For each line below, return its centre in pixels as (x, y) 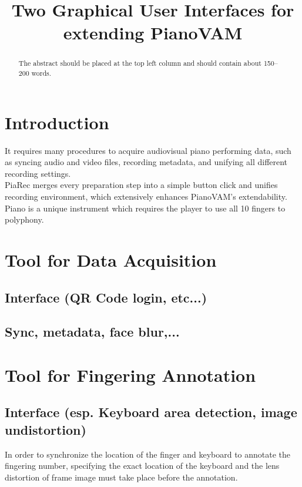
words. (41, 73)
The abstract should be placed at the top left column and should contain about (140, 63)
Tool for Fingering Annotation (130, 375)
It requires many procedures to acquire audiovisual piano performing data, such (148, 150)
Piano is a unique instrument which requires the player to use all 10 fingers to (145, 208)
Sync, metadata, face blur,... (92, 332)
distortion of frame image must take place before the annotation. (121, 477)
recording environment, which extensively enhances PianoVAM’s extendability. (146, 196)
